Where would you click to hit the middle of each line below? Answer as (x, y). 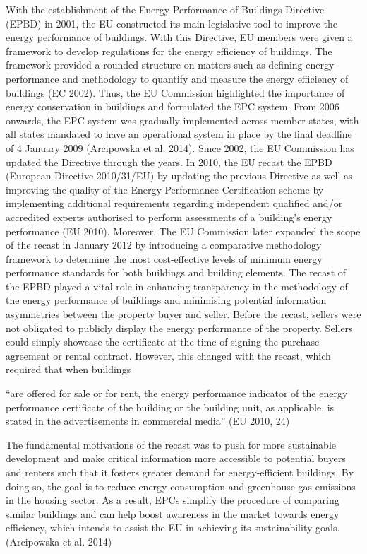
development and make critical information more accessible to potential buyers (176, 458)
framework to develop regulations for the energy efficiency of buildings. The (169, 51)
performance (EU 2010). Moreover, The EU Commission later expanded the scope (183, 231)
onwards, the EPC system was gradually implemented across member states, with (182, 120)
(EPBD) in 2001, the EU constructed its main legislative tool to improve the (172, 23)
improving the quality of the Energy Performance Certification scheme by (165, 189)
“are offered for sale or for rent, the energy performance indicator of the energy (177, 393)
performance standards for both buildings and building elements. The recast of (176, 272)
